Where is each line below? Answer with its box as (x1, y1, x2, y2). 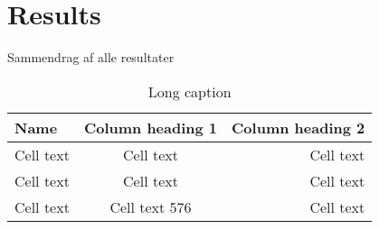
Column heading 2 (232, 116, 365, 138)
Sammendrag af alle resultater (7, 48, 175, 67)
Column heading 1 (83, 116, 218, 138)
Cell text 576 (109, 196, 192, 217)
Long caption (147, 80, 232, 102)
